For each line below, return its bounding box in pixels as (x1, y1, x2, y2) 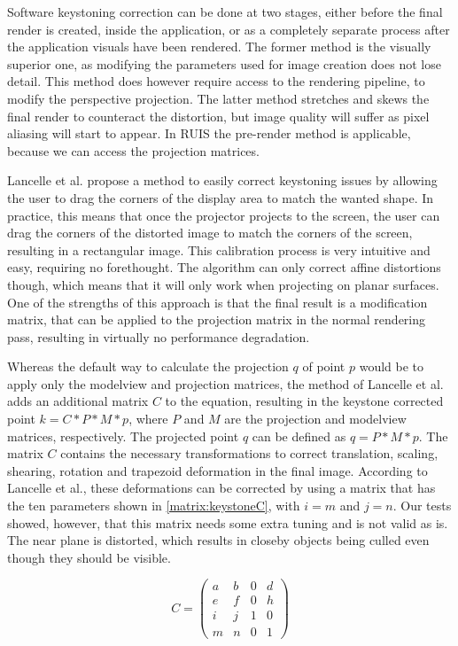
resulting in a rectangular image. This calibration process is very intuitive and (7, 240, 431, 259)
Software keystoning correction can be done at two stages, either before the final (7, 3, 443, 20)
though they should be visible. (7, 548, 171, 566)
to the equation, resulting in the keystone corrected (165, 392, 444, 410)
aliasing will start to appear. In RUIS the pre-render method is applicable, (7, 124, 411, 143)
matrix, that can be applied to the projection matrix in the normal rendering (7, 310, 426, 329)
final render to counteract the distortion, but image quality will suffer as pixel (7, 106, 430, 125)
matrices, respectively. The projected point (7, 426, 239, 445)
